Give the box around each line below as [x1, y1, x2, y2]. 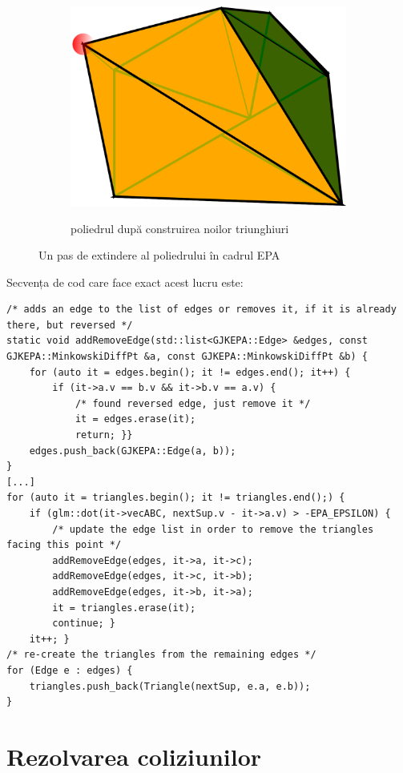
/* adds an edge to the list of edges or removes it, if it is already [6, 304, 397, 316]
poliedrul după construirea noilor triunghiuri [71, 219, 289, 236]
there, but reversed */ [6, 319, 133, 331]
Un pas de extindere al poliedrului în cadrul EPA [38, 247, 280, 264]
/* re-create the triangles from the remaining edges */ [6, 649, 316, 661]
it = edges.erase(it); [75, 413, 196, 425]
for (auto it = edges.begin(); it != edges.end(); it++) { [29, 366, 351, 378]
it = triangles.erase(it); [52, 602, 196, 614]
